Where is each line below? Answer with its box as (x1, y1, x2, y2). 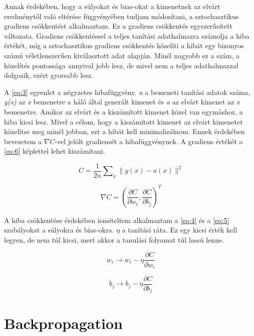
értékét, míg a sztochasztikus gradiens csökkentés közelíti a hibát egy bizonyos (4, 40, 244, 51)
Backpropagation (4, 312, 123, 333)
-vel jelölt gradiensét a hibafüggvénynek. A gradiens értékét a (55, 136, 243, 146)
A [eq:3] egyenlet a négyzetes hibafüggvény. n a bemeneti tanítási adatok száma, (4, 86, 250, 97)
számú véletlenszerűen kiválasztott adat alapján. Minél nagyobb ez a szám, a (4, 50, 240, 60)
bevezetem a (4, 136, 42, 146)
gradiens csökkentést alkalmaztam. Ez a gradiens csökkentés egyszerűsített (4, 21, 232, 31)
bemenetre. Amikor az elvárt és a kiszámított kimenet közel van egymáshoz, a (4, 106, 243, 117)
